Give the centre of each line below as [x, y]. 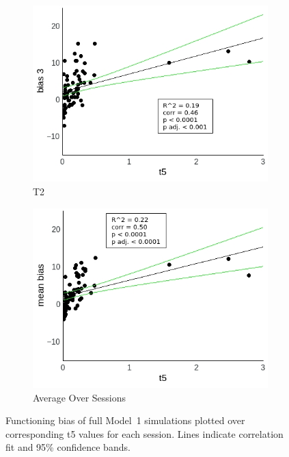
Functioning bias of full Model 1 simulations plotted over [125, 420]
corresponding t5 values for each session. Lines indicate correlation [144, 433]
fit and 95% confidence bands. [68, 447]
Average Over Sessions [80, 397]
